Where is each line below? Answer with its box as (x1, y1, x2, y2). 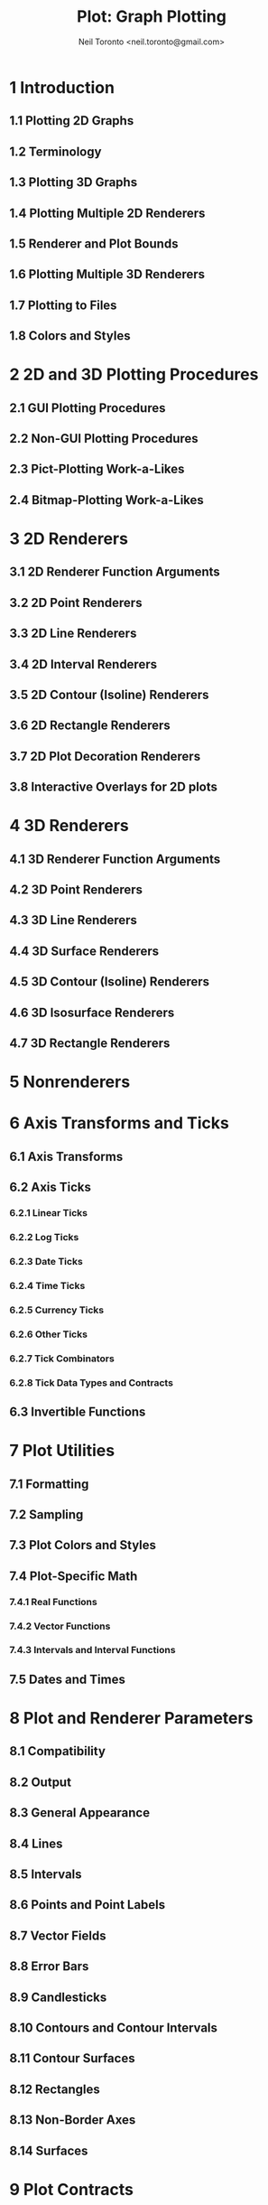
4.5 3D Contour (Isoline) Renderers (9, 974, 210, 990)
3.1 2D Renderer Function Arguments (9, 565, 221, 580)
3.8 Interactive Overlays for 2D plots (9, 780, 218, 795)
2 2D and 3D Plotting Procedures (9, 364, 259, 385)
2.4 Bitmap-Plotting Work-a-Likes (9, 492, 205, 508)
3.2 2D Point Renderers (9, 594, 143, 611)
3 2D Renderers (9, 528, 129, 548)
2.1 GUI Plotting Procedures (9, 400, 166, 416)
